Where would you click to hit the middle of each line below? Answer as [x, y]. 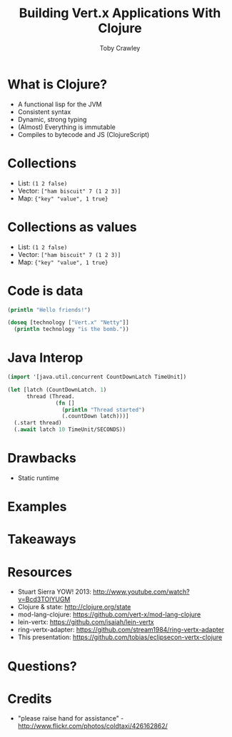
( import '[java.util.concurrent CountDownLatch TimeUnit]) [97, 377]
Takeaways [42, 539]
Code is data [45, 291]
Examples [37, 507]
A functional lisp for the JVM [60, 104]
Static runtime [38, 478]
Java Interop [45, 358]
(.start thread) [38, 423]
